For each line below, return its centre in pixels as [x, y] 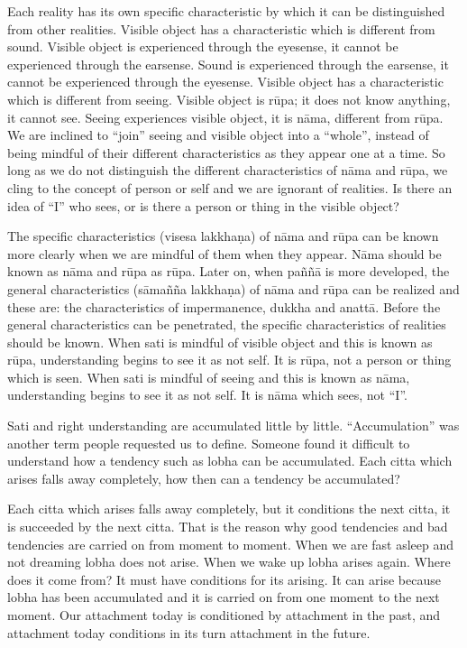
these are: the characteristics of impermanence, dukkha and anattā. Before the [224, 306]
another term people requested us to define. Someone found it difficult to [209, 443]
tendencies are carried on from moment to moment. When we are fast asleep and [231, 544]
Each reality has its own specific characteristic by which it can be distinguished [226, 11]
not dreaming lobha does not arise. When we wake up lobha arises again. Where [229, 562]
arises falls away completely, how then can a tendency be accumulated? [204, 478]
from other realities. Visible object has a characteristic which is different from [221, 28]
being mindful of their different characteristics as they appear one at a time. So [226, 152]
